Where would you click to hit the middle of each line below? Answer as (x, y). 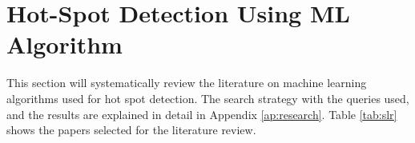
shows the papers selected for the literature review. (131, 130)
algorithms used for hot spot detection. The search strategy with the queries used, (208, 98)
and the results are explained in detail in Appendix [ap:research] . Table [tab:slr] (202, 114)
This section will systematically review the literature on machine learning (187, 83)
